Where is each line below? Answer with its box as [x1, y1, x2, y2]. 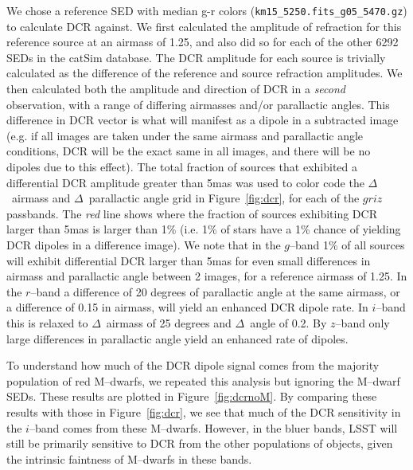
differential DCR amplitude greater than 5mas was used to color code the [6, 174, 364, 190]
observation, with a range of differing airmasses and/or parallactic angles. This [6, 96, 390, 112]
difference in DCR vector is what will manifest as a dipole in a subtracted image [6, 112, 399, 128]
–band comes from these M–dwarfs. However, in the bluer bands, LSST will [29, 419, 398, 436]
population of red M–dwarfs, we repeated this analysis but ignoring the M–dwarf [6, 372, 400, 389]
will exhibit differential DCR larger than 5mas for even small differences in [6, 252, 371, 268]
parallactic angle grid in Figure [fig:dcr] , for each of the [88, 190, 360, 206]
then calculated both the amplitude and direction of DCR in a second [6, 80, 345, 97]
